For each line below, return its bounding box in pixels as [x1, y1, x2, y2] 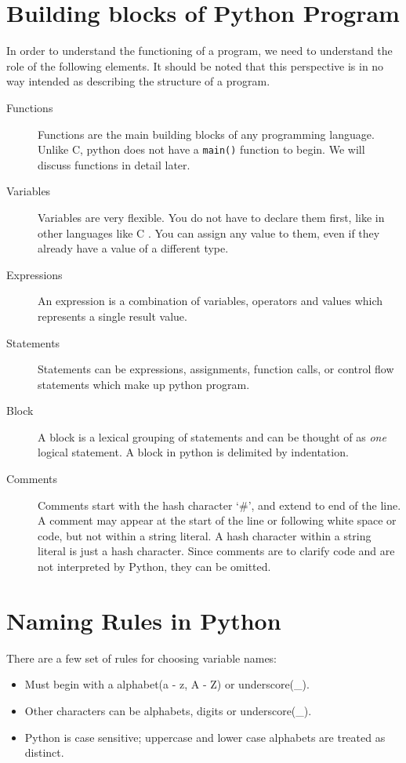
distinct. [24, 744, 64, 761]
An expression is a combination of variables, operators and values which [38, 292, 383, 309]
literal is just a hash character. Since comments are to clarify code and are [38, 543, 395, 559]
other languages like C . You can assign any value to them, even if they [38, 224, 380, 241]
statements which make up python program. [38, 376, 250, 392]
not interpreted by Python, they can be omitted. [38, 558, 271, 575]
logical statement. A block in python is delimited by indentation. [38, 444, 349, 460]
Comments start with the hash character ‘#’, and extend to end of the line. [38, 496, 401, 513]
